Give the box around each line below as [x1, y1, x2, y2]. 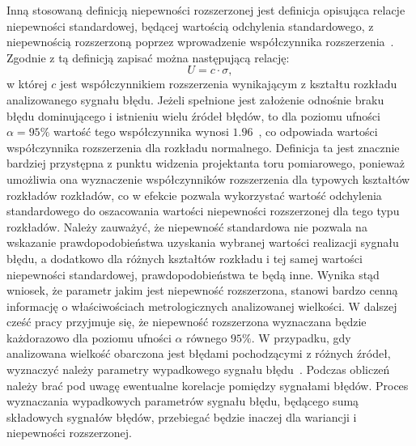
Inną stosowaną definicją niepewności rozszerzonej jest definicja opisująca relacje [6, 2, 405, 18]
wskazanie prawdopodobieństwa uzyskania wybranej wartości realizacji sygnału [6, 234, 399, 251]
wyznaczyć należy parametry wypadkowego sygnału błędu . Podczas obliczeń [6, 361, 390, 378]
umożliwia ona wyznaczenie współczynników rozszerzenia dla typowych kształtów [6, 170, 410, 187]
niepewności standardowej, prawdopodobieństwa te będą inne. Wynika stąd [6, 265, 380, 282]
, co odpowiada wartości [258, 123, 378, 140]
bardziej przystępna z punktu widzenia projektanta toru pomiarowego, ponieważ [6, 155, 405, 172]
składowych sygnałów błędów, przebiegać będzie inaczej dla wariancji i [6, 408, 357, 425]
